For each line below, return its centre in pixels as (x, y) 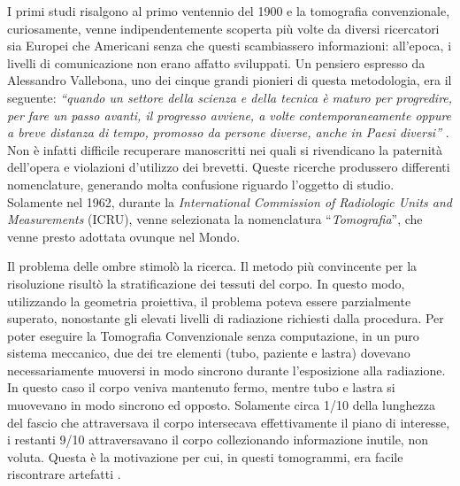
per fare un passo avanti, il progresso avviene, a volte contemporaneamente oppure (230, 115)
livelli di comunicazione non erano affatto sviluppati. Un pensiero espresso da (216, 62)
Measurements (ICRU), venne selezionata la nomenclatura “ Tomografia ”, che (215, 219)
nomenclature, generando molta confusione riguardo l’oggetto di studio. (201, 184)
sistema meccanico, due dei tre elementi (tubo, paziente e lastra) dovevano (209, 353)
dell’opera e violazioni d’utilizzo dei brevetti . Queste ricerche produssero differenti (229, 167)
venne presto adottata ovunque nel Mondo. (124, 236)
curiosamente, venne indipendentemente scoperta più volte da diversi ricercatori (223, 28)
